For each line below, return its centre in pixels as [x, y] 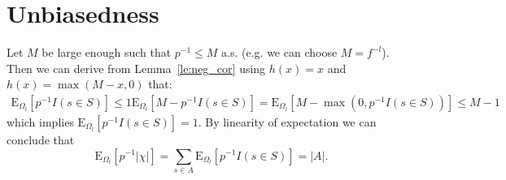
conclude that [41, 139]
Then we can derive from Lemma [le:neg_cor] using [136, 68]
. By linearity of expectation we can [287, 121]
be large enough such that [107, 52]
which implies [40, 121]
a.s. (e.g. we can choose [279, 52]
